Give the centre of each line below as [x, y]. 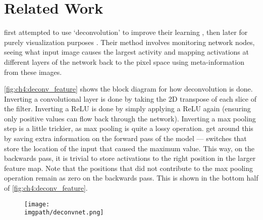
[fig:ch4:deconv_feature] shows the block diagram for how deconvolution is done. [128, 89]
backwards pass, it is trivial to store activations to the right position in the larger [130, 158]
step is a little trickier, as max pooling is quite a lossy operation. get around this [129, 128]
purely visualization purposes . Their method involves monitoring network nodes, [129, 42]
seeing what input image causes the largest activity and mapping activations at [126, 52]
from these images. [33, 72]
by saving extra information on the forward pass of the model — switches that [125, 138]
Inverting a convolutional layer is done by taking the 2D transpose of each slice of [130, 98]
